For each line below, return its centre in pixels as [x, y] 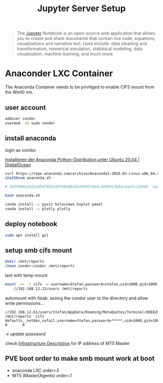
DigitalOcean [18, 165]
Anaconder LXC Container [59, 74]
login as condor [21, 150]
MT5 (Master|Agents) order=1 [42, 375]
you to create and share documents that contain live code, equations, [86, 38]
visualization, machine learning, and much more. [65, 54]
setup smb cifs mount [39, 250]
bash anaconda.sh [23, 196]
